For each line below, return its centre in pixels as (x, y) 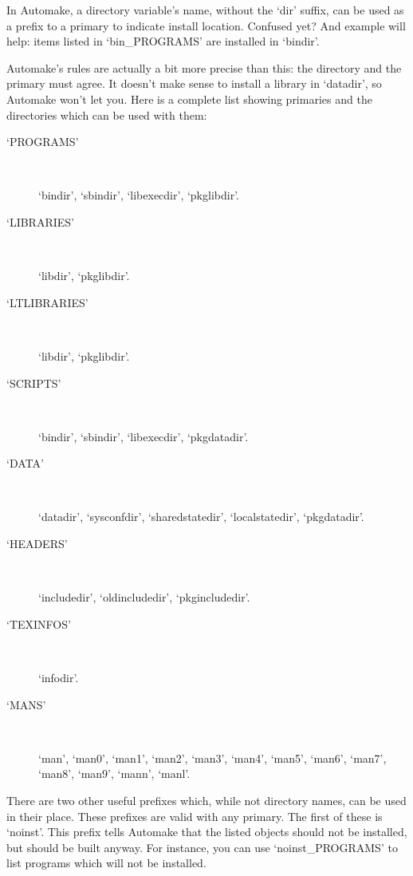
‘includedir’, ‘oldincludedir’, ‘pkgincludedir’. (144, 597)
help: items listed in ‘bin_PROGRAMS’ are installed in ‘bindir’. (163, 41)
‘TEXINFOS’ (39, 623)
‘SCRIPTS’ (34, 383)
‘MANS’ (26, 704)
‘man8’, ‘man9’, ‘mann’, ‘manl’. (114, 773)
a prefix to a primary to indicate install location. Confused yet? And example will (206, 25)
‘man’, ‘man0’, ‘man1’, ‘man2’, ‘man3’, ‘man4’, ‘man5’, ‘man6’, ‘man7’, (212, 758)
